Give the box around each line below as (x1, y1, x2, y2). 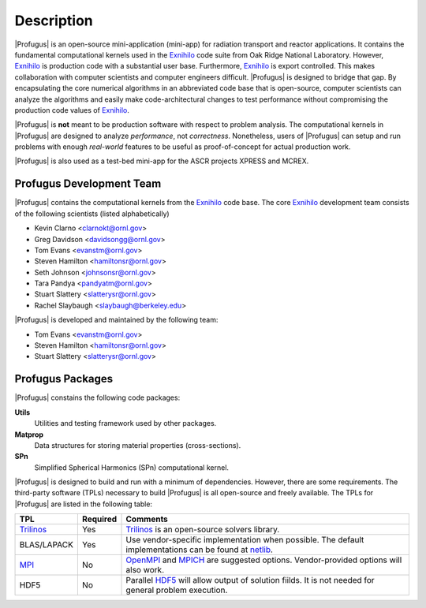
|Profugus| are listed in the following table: (14, 499, 153, 509)
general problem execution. (125, 584, 228, 595)
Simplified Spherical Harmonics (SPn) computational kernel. (34, 462, 229, 472)
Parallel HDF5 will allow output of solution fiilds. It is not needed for (125, 575, 375, 586)
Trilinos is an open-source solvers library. (125, 524, 280, 535)
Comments (125, 513, 169, 524)
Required (81, 513, 118, 524)
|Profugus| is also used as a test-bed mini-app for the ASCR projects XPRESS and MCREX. (14, 156, 309, 166)
